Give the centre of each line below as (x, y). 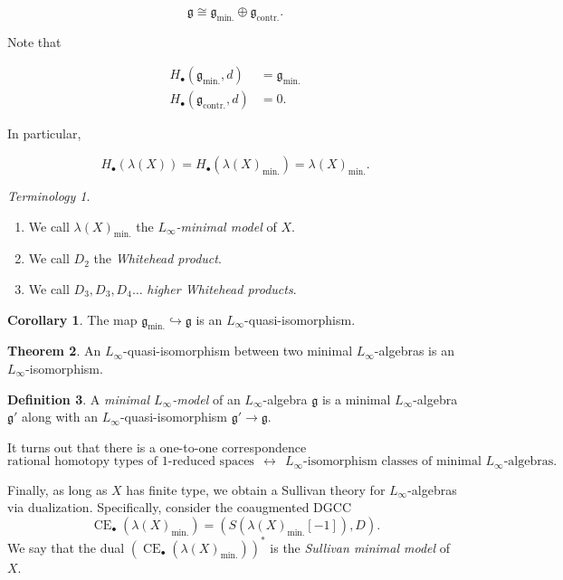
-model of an (206, 399)
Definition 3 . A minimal (79, 399)
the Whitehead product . (157, 258)
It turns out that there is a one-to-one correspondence (157, 447)
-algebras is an (414, 351)
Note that (34, 41)
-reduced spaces (211, 462)
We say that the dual (66, 547)
